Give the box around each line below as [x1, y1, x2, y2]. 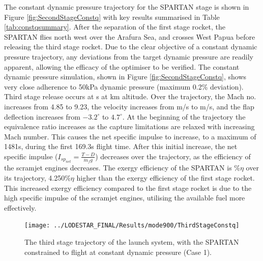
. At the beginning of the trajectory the [122, 111, 246, 122]
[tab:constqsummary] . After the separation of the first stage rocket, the [4, 21, 225, 32]
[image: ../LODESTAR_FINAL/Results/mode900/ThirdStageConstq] [24, 222, 240, 229]
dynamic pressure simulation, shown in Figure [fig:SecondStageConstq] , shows [4, 71, 247, 82]
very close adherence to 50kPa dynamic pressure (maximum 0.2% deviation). [4, 81, 244, 92]
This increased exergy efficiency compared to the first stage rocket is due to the [4, 182, 252, 193]
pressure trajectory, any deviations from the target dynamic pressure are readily [4, 51, 254, 62]
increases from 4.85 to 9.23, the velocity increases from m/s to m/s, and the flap [4, 101, 254, 111]
